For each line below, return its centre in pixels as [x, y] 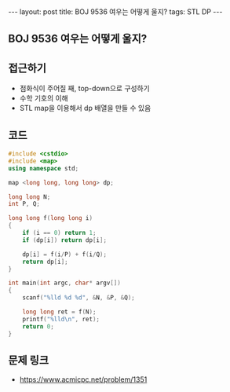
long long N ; [29, 197]
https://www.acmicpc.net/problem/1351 [83, 379]
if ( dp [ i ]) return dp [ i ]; [65, 240]
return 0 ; [38, 326]
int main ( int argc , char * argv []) [65, 283]
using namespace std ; [44, 168]
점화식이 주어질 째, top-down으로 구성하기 [85, 89]
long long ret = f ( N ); [59, 312]
